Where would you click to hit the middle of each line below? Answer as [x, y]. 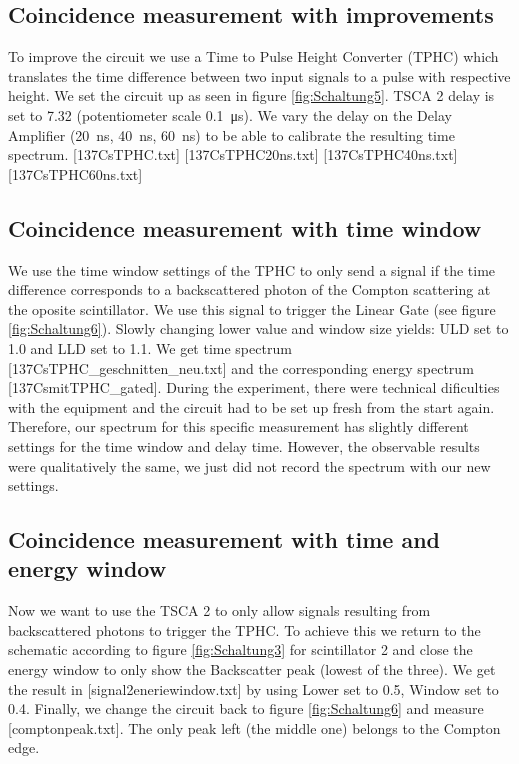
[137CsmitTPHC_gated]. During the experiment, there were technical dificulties [254, 387]
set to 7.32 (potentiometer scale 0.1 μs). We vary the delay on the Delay [230, 114]
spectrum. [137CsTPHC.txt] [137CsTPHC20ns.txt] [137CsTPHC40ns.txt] [233, 154]
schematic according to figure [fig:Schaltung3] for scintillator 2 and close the [240, 649]
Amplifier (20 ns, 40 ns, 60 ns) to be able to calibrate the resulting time [231, 134]
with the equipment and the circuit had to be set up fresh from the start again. [251, 406]
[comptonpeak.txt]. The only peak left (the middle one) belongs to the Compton [254, 727]
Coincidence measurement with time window [245, 227]
